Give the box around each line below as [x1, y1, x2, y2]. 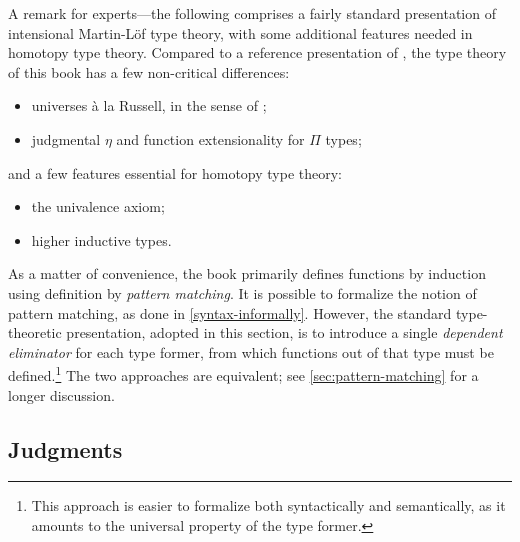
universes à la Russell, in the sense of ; [31, 95, 267, 116]
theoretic [8, 322, 62, 343]
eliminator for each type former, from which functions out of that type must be [8, 341, 494, 362]
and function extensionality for [116, 128, 305, 149]
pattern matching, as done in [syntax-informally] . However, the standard [8, 302, 452, 323]
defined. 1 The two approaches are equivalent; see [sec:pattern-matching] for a [8, 362, 479, 385]
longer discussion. [8, 384, 115, 405]
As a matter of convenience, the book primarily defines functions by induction [8, 263, 486, 284]
